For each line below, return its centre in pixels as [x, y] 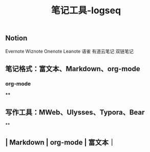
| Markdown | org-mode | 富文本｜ [60, 142]
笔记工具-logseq [86, 10]
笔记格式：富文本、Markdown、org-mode [73, 69]
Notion [16, 38]
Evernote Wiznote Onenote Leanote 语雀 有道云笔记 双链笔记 [70, 51]
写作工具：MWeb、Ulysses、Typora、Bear [75, 112]
